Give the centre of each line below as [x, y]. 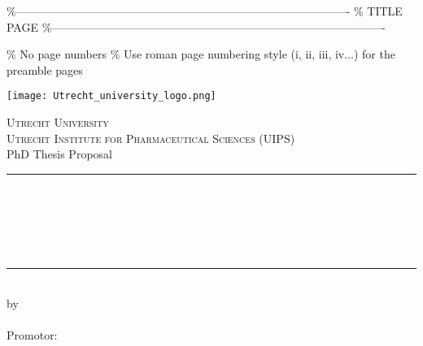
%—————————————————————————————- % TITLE [205, 11]
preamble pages [45, 69]
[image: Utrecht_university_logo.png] [111, 96]
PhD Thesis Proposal [59, 154]
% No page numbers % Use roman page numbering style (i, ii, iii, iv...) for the [201, 54]
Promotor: [32, 335]
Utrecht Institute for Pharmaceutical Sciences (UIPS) [151, 138]
